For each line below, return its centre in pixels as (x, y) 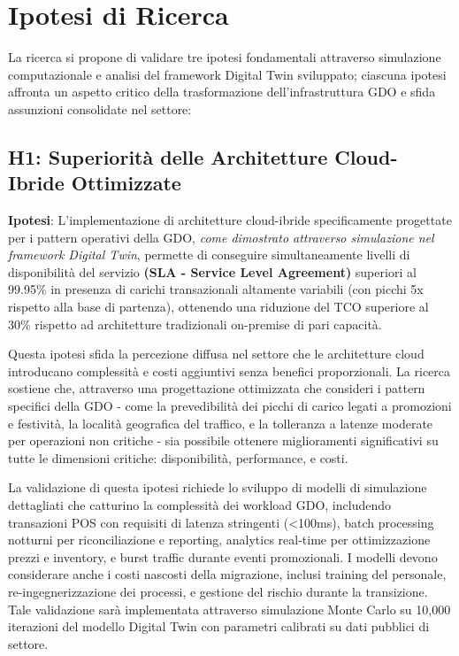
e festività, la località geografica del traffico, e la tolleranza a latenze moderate (221, 423)
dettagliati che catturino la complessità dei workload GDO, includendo (199, 505)
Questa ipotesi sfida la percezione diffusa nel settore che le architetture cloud (216, 354)
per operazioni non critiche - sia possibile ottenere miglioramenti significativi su (223, 440)
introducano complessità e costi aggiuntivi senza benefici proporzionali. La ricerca (229, 370)
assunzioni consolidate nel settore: (100, 108)
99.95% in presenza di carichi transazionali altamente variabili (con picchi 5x (216, 289)
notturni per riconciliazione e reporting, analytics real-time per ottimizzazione (219, 540)
